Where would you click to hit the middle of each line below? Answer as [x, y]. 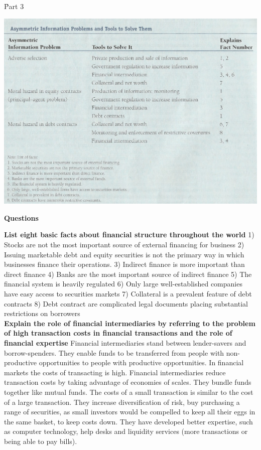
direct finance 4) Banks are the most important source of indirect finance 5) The [128, 274]
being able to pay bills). [41, 441]
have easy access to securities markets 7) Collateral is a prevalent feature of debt [128, 293]
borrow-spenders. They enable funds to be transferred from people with [114, 352]
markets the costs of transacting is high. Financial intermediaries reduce [115, 372]
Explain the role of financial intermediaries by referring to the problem [130, 323]
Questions [21, 217]
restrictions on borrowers [42, 313]
